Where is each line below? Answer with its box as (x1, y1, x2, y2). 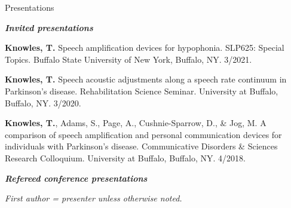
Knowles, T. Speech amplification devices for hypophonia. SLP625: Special (5, 41, 284, 54)
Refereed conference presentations (5, 172, 148, 184)
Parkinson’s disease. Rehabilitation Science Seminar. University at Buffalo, (5, 84, 278, 97)
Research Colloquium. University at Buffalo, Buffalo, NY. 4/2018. (5, 151, 246, 164)
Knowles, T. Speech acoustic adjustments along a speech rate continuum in (5, 73, 287, 85)
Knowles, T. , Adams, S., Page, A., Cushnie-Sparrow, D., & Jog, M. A (5, 117, 267, 129)
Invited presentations (5, 21, 93, 33)
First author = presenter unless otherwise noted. (5, 192, 182, 204)
